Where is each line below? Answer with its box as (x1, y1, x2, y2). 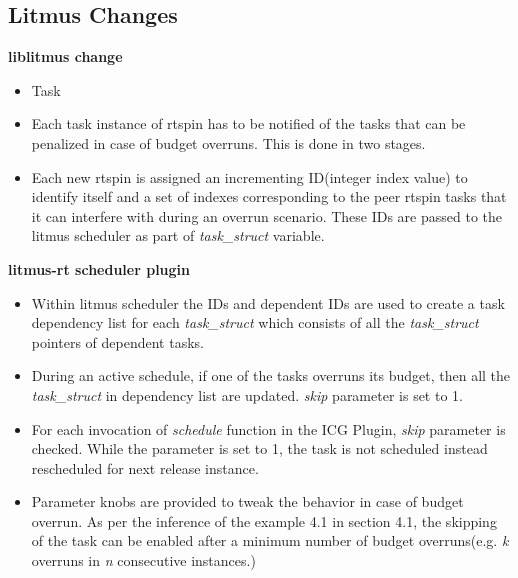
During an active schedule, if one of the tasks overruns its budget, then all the (31, 365, 511, 386)
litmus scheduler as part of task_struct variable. (31, 225, 325, 246)
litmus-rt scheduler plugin (8, 258, 191, 279)
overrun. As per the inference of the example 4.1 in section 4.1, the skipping (31, 510, 497, 531)
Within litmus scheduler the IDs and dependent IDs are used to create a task (31, 292, 505, 313)
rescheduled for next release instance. (31, 457, 259, 478)
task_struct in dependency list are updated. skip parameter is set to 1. (31, 384, 463, 405)
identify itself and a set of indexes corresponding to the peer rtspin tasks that (31, 186, 507, 207)
